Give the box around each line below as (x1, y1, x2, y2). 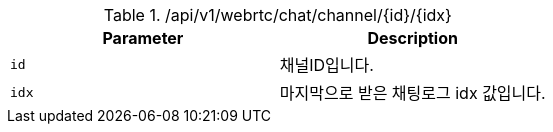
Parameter (102, 28, 184, 48)
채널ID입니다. (279, 55, 374, 75)
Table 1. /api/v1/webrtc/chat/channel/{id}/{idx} (103, 5, 452, 25)
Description (367, 28, 458, 48)
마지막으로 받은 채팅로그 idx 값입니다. (279, 83, 546, 103)
